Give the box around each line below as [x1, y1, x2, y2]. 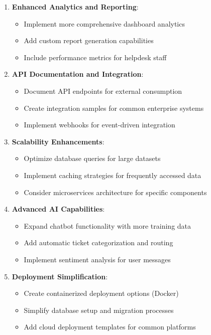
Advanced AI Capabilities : [12, 204, 105, 214]
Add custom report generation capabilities [24, 35, 154, 46]
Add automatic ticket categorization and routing [24, 237, 173, 248]
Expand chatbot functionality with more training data [24, 220, 191, 231]
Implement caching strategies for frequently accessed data [24, 170, 201, 180]
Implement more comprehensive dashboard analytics [24, 18, 185, 29]
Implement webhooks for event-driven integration [24, 119, 175, 130]
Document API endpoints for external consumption [24, 85, 182, 96]
